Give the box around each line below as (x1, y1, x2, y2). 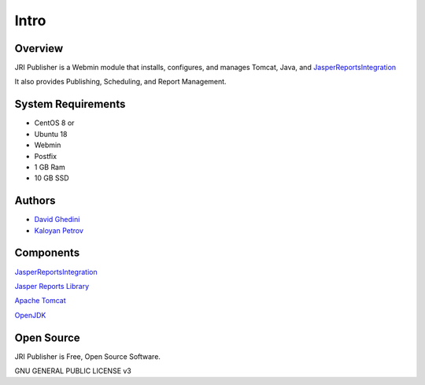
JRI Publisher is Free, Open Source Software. (14, 351, 161, 361)
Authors (14, 194, 56, 208)
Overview (14, 42, 64, 55)
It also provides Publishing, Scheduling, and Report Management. (14, 77, 227, 87)
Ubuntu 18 (34, 129, 68, 139)
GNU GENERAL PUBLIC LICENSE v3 (14, 366, 131, 376)
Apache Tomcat (14, 296, 66, 305)
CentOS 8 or (34, 118, 75, 128)
